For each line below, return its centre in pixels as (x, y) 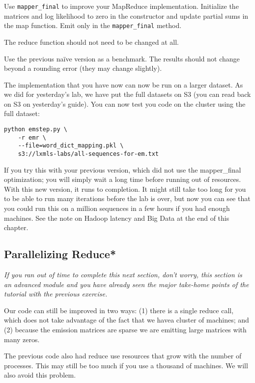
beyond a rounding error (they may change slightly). (83, 68)
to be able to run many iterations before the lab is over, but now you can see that (127, 198)
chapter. (16, 227)
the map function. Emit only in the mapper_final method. (93, 25)
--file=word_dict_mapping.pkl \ (71, 146)
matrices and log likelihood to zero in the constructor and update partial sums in (126, 15)
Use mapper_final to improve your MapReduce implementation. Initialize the (121, 6)
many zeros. (22, 339)
